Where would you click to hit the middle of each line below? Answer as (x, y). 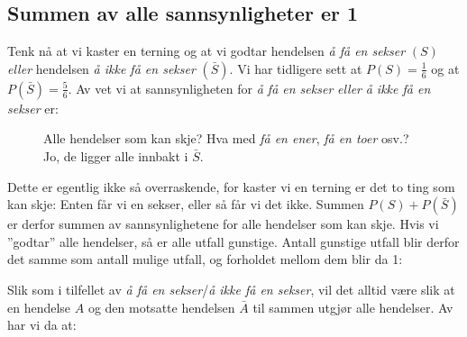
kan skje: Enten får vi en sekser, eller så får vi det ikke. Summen (186, 204)
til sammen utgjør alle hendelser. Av (353, 307)
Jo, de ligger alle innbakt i (116, 155)
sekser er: (33, 108)
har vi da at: (42, 325)
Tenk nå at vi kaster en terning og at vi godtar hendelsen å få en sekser (206, 51)
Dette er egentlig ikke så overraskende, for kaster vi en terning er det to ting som (231, 186)
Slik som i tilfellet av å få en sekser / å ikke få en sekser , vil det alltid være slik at (231, 289)
